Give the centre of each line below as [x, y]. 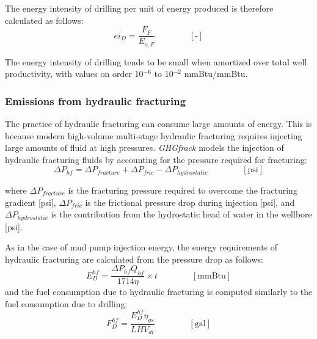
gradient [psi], [31, 202]
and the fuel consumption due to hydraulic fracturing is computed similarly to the [159, 292]
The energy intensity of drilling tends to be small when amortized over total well [156, 61]
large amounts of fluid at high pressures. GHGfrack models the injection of [144, 148]
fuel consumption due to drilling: [66, 303]
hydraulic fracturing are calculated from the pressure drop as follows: [134, 259]
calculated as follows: [44, 20]
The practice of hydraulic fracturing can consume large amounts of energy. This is [158, 124]
